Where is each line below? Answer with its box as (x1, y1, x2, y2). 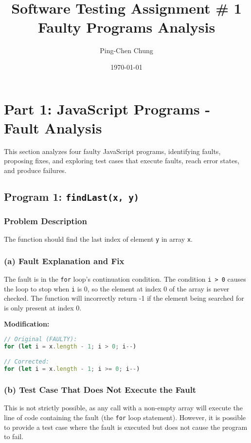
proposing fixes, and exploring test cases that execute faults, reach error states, (4, 155, 239, 166)
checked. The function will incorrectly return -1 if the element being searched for (4, 293, 244, 303)
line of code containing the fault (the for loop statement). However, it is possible (4, 412, 246, 422)
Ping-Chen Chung (100, 45, 153, 56)
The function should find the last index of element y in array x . (4, 233, 193, 244)
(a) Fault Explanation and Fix (4, 254, 125, 267)
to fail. (4, 431, 24, 442)
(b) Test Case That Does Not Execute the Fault (4, 384, 197, 396)
